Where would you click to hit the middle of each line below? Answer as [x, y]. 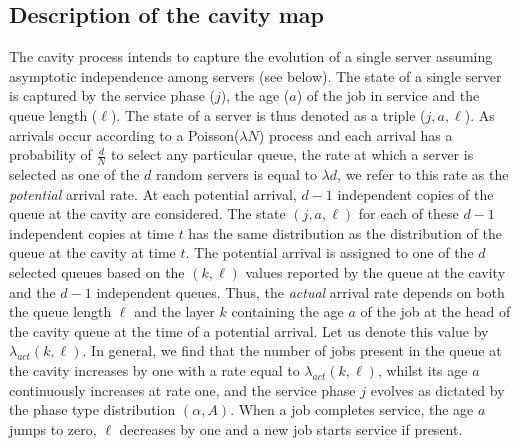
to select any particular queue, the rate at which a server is [292, 154]
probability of [50, 154]
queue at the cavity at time [92, 252]
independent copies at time [91, 232]
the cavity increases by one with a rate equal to [154, 369]
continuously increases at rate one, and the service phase [182, 389]
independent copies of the [415, 193]
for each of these [408, 213]
